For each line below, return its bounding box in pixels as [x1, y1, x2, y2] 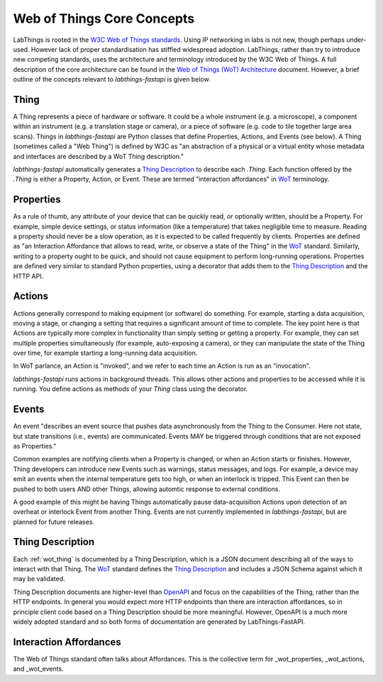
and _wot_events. [13, 664, 64, 673]
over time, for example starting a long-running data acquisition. [13, 348, 198, 358]
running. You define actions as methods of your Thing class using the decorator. [13, 385, 248, 393]
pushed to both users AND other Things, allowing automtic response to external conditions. [13, 485, 280, 493]
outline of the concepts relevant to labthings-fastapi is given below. [13, 75, 211, 84]
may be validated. [13, 575, 65, 583]
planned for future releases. [13, 517, 95, 526]
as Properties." [13, 441, 57, 450]
